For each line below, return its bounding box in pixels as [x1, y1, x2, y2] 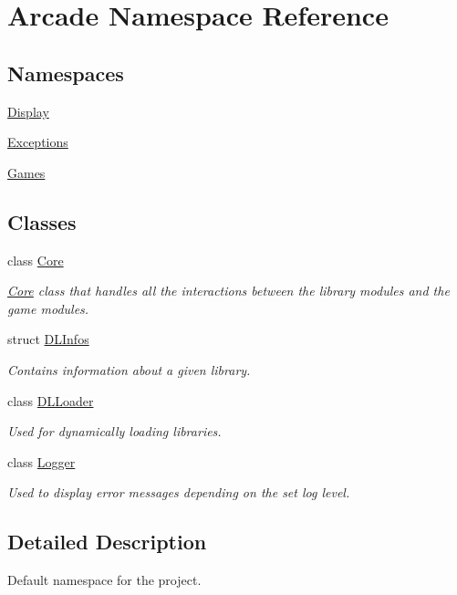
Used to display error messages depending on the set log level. [7, 483, 350, 502]
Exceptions [7, 132, 68, 151]
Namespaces [7, 58, 124, 87]
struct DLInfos [7, 329, 89, 349]
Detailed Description [7, 527, 207, 556]
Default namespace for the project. [7, 570, 202, 590]
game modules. [7, 298, 89, 318]
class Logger [7, 452, 76, 471]
